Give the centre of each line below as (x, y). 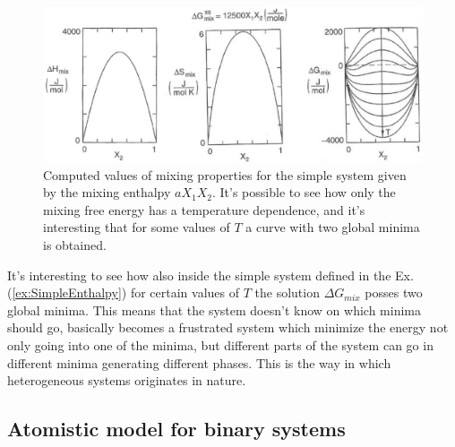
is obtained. (75, 245)
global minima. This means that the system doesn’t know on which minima (214, 309)
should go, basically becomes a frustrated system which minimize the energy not (228, 327)
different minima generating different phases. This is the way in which (199, 362)
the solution (287, 292)
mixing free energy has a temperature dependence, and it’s (204, 209)
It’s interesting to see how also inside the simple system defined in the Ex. (210, 275)
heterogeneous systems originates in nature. (127, 380)
